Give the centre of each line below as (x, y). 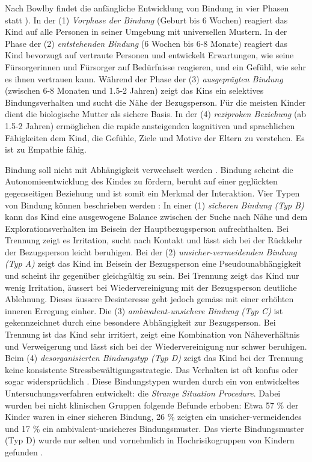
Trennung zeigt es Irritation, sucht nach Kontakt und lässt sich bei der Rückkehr (154, 240)
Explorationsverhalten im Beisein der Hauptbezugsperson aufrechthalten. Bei (147, 228)
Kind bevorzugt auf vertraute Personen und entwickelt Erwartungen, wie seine (149, 55)
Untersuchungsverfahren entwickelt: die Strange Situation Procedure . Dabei (143, 393)
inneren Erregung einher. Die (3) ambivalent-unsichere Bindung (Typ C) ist (144, 310)
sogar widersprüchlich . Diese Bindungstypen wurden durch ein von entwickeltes (152, 381)
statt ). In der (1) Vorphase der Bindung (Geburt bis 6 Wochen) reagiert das (146, 20)
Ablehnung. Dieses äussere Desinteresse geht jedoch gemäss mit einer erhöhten (149, 299)
